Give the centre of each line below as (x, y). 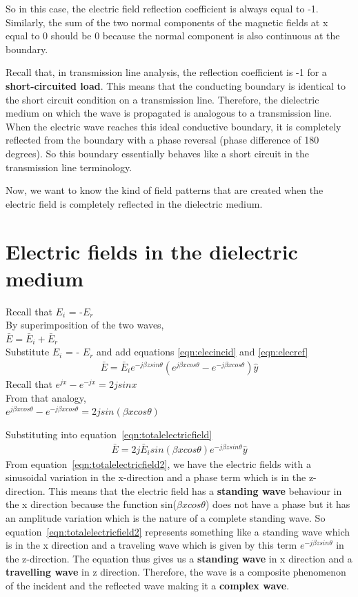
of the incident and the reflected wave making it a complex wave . (148, 585)
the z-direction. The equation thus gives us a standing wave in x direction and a (179, 558)
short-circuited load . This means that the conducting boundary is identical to (176, 85)
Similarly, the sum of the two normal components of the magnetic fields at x (167, 22)
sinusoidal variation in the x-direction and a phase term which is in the (156, 477)
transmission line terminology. (69, 167)
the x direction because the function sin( (91, 504)
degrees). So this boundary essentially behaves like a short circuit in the (158, 153)
